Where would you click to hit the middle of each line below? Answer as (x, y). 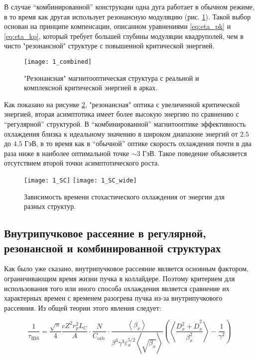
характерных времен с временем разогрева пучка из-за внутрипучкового (113, 298)
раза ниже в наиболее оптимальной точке (66, 153)
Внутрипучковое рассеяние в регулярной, (105, 233)
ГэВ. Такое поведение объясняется (195, 153)
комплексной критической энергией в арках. (91, 88)
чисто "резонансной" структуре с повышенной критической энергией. (109, 46)
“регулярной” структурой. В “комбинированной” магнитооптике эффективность (125, 124)
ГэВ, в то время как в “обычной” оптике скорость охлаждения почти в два (138, 143)
